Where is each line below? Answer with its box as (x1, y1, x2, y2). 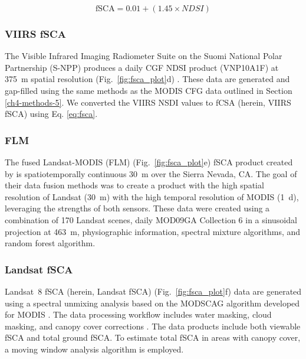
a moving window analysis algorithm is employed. (5, 342, 184, 355)
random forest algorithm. (5, 237, 96, 249)
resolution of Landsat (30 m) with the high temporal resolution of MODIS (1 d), (5, 190, 299, 203)
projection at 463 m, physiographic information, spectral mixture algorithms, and (5, 225, 301, 237)
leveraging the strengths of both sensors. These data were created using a (5, 202, 270, 214)
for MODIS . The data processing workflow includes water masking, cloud (5, 308, 272, 321)
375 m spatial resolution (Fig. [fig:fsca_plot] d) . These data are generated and (5, 73, 290, 85)
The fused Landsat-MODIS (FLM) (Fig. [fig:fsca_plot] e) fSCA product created (5, 156, 293, 168)
